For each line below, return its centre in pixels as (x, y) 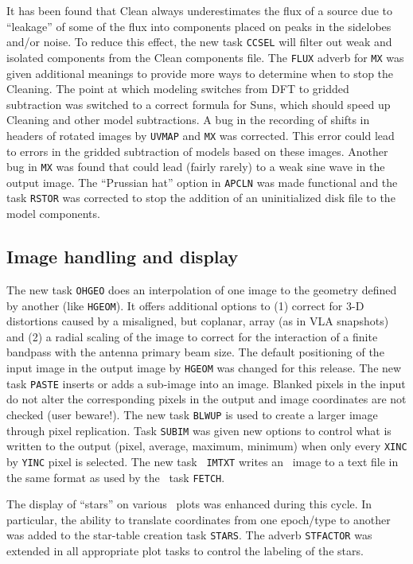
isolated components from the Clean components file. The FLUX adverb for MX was (205, 57)
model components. (53, 214)
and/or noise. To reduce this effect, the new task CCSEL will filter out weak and (199, 42)
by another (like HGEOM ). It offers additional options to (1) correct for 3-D (185, 305)
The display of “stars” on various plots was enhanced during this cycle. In (189, 504)
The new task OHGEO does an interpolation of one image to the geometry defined (202, 289)
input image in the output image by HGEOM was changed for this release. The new (204, 367)
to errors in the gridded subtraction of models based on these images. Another (197, 151)
